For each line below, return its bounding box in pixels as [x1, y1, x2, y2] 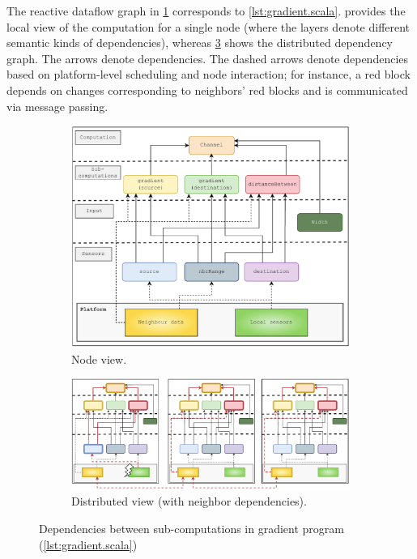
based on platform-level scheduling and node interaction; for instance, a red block [6, 66, 411, 83]
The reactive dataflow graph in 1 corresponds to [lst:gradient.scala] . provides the [6, 2, 406, 19]
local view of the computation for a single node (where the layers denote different [6, 18, 411, 35]
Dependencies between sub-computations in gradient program [39, 520, 344, 537]
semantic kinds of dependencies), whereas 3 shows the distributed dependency [6, 34, 394, 51]
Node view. [71, 350, 127, 367]
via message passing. [6, 97, 109, 114]
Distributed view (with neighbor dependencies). [71, 493, 307, 510]
